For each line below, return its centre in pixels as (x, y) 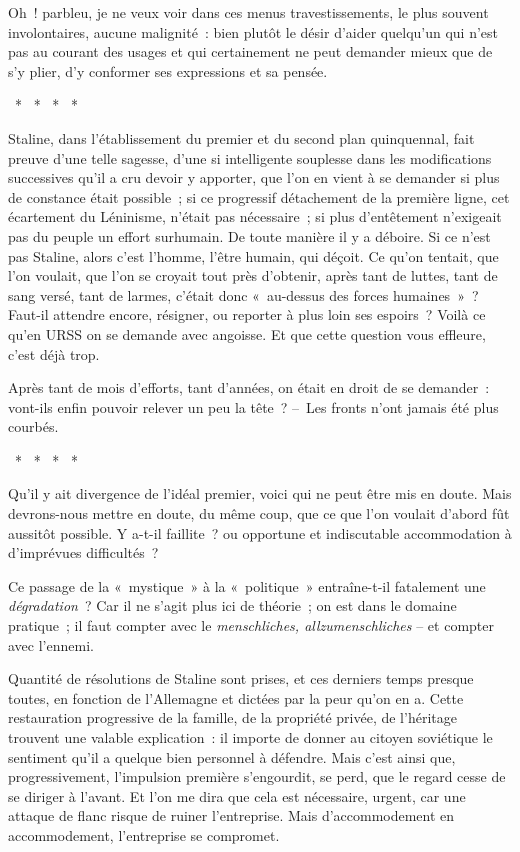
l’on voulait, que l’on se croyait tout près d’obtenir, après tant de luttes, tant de (253, 275)
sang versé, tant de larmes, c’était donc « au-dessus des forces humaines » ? (243, 294)
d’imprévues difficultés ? (83, 552)
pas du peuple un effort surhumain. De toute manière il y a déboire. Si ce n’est (249, 235)
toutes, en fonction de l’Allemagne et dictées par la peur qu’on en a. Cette (236, 697)
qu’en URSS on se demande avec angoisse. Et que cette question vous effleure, (247, 333)
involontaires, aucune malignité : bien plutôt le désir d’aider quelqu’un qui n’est (253, 31)
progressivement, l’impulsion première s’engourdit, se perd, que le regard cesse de (257, 776)
